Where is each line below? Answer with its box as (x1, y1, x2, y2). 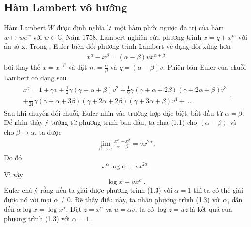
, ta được (34, 126, 62, 136)
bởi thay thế (4, 62, 41, 72)
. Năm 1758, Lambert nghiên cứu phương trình (62, 31, 202, 42)
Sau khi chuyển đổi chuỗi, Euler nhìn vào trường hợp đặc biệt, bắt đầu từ (4, 107, 223, 118)
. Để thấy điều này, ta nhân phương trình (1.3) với (70, 194, 221, 204)
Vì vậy (4, 169, 23, 179)
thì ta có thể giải (193, 185, 243, 195)
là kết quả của (190, 204, 232, 214)
